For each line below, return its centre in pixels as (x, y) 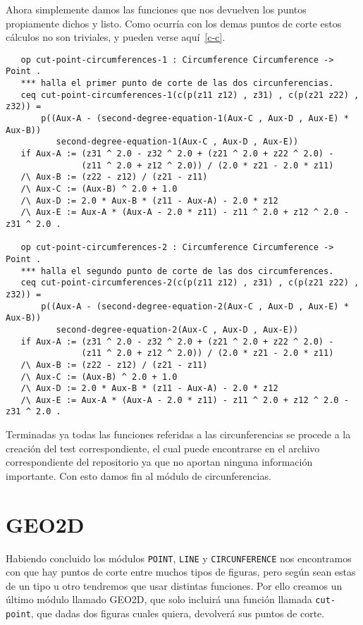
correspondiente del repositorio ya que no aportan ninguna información (159, 462)
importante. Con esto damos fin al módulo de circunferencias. (139, 475)
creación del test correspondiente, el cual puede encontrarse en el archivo (163, 448)
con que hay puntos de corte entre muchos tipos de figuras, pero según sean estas (181, 572)
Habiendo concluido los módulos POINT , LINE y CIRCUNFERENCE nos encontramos (179, 558)
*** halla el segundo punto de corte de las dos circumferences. (177, 271)
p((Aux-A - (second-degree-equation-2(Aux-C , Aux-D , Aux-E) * (195, 306)
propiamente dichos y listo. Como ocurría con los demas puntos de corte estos (174, 23)
